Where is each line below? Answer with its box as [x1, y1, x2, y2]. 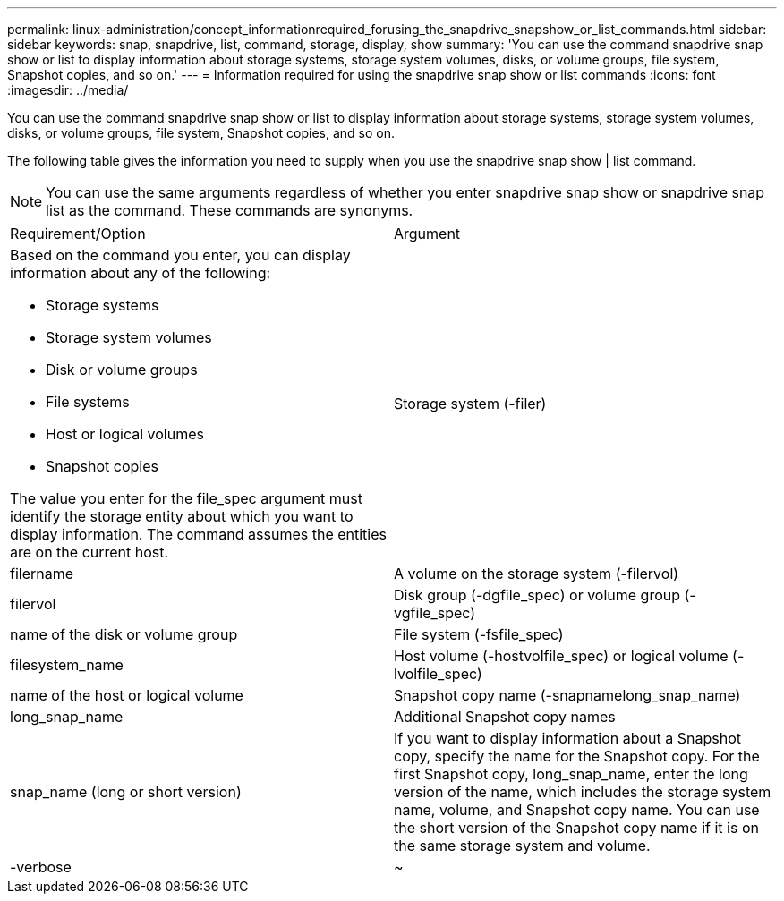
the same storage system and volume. [394, 837, 651, 854]
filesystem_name [10, 656, 124, 674]
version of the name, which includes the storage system [394, 783, 771, 801]
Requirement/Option [10, 225, 146, 242]
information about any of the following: [10, 264, 271, 282]
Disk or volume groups [46, 361, 198, 378]
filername [10, 565, 74, 582]
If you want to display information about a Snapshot [394, 729, 742, 747]
